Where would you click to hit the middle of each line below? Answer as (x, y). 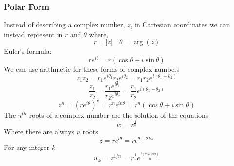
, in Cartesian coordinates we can (180, 25)
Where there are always (39, 131)
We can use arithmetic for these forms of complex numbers (92, 69)
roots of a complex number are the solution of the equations (119, 115)
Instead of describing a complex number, (65, 25)
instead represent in (33, 34)
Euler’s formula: (28, 51)
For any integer (27, 147)
